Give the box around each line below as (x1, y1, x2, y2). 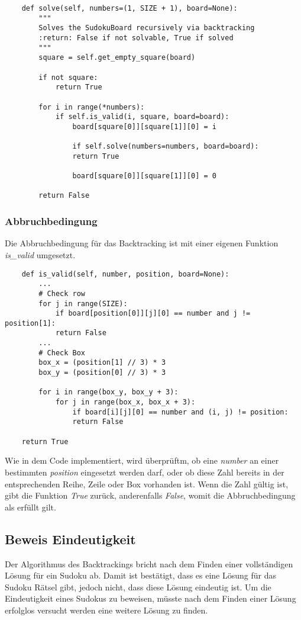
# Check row (38, 289, 86, 298)
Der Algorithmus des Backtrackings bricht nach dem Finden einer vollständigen (5, 557, 293, 570)
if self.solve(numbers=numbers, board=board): (72, 142, 259, 151)
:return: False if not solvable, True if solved (38, 33, 234, 42)
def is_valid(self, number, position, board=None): (21, 269, 229, 278)
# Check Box (38, 348, 86, 357)
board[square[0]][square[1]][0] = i (72, 122, 216, 131)
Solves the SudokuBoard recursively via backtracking (38, 24, 255, 33)
